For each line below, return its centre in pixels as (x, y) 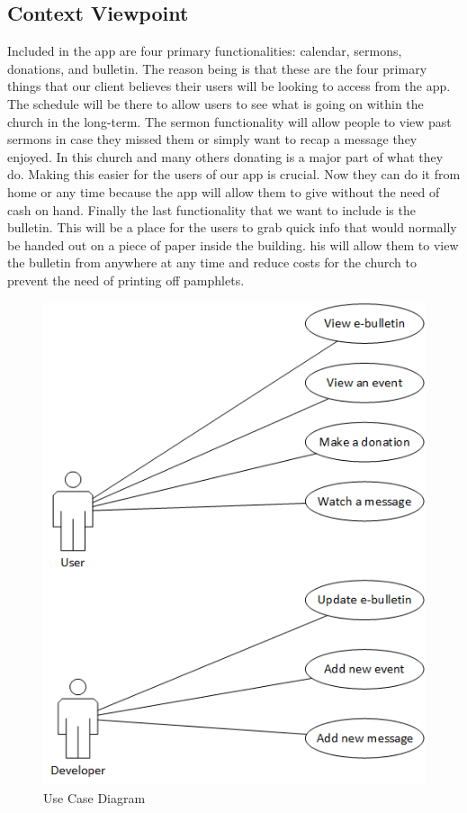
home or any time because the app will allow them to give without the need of (224, 191)
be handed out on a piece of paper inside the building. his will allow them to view (233, 244)
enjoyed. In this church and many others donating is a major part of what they (225, 156)
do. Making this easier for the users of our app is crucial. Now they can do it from (234, 174)
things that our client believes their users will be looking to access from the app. (229, 86)
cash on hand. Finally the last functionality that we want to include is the (211, 209)
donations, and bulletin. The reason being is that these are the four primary (217, 68)
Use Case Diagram (94, 797)
